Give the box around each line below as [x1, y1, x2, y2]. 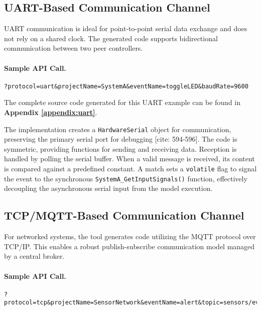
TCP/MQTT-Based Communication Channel [4, 208, 244, 223]
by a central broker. [4, 251, 65, 261]
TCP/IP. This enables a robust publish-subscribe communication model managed [4, 241, 255, 251]
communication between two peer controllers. [4, 43, 143, 53]
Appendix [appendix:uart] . [4, 107, 97, 118]
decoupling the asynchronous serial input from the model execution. [4, 183, 213, 193]
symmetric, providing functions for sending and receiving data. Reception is [4, 143, 237, 154]
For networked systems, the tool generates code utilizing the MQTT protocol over [4, 231, 256, 242]
